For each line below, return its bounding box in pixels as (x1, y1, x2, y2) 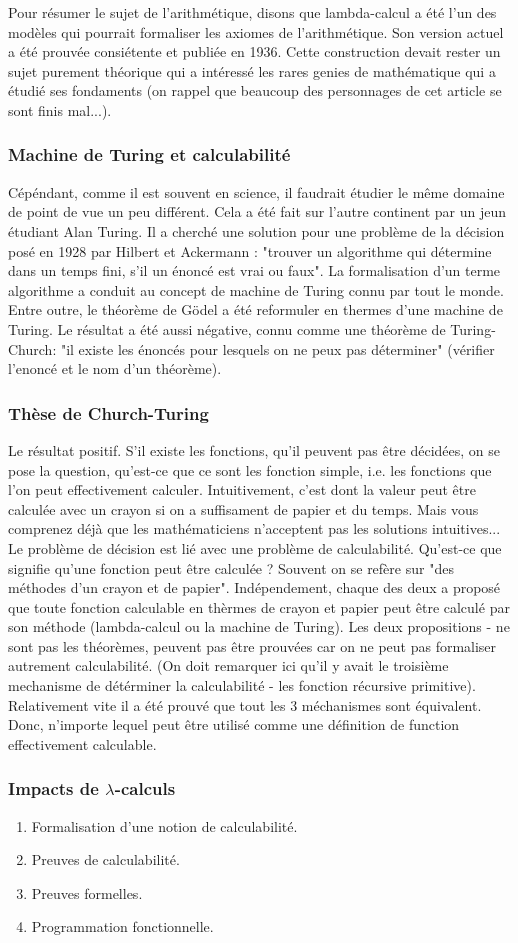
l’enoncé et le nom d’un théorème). (8, 358, 222, 379)
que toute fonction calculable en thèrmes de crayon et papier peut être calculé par (8, 596, 510, 617)
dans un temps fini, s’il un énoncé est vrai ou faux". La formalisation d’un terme (8, 260, 501, 281)
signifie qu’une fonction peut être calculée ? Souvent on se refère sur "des (8, 557, 454, 578)
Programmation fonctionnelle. (31, 916, 214, 937)
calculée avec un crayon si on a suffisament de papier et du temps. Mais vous (8, 498, 479, 519)
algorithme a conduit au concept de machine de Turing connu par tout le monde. (8, 279, 504, 300)
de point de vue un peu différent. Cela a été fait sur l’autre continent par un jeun (8, 201, 507, 222)
